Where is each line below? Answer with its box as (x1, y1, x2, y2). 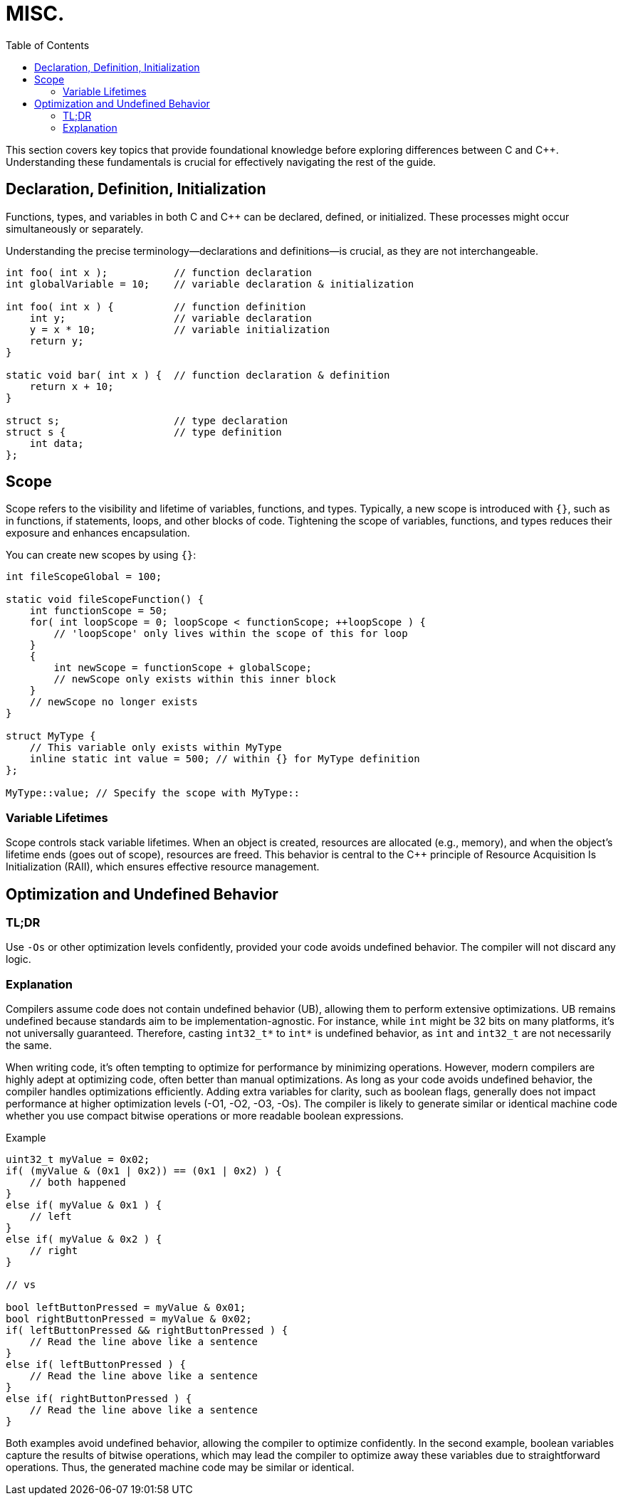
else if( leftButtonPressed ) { (6, 1359, 186, 1371)
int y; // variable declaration (29, 312, 312, 324)
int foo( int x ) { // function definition (6, 300, 306, 312)
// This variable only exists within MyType (29, 742, 282, 754)
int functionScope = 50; (29, 605, 168, 617)
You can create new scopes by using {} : (6, 549, 197, 562)
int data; (29, 437, 84, 449)
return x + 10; (29, 380, 114, 392)
